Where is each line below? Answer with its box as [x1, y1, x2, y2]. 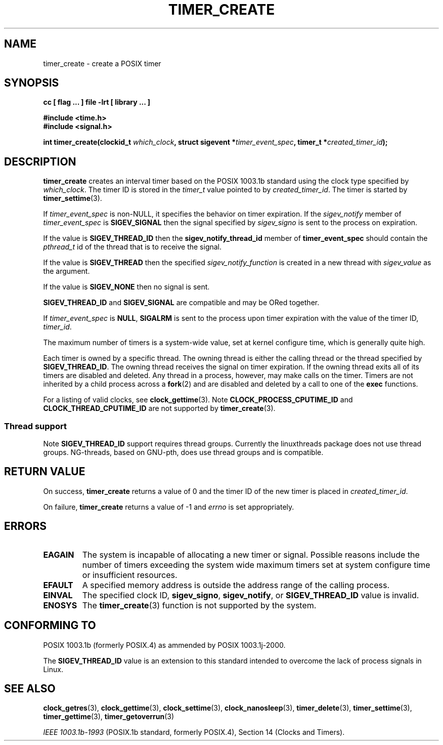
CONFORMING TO [4, 619, 96, 632]
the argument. [43, 267, 90, 276]
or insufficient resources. [82, 569, 178, 580]
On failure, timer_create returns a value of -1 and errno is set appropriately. [43, 502, 294, 511]
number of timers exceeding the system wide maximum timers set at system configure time [82, 559, 430, 570]
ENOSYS [43, 600, 77, 610]
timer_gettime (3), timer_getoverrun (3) [43, 712, 174, 721]
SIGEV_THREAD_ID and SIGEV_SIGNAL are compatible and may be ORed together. [43, 298, 320, 307]
